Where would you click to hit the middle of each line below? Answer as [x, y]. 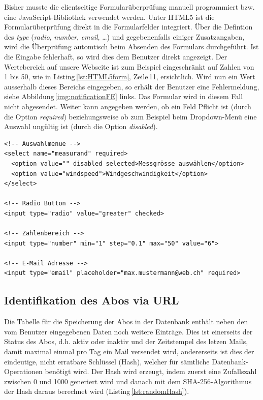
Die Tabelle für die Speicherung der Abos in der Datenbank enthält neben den [126, 321]
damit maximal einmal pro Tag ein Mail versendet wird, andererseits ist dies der [129, 351]
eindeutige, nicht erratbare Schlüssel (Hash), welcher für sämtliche [107, 361]
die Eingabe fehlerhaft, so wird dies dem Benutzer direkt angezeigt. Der [116, 56]
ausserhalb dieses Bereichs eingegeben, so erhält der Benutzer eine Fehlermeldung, [132, 86]
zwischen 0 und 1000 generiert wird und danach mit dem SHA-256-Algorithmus [128, 381]
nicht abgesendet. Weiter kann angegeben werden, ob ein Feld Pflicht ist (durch [128, 106]
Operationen [23, 371]
